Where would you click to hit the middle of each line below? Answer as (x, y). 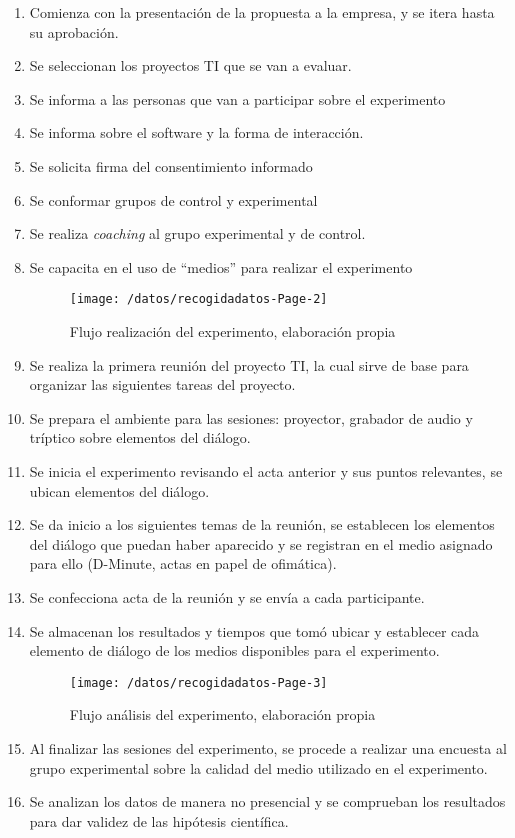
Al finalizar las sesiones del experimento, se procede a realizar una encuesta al (268, 747)
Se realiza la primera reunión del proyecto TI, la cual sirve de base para (249, 364)
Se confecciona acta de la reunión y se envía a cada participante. (227, 596)
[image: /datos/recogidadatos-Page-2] (198, 299)
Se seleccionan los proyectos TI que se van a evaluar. (190, 65)
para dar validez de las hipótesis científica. (159, 820)
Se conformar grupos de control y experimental (173, 199)
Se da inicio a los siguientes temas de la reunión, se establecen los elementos (262, 524)
